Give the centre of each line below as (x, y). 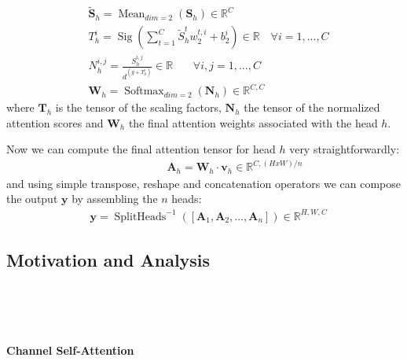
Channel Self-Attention (70, 350)
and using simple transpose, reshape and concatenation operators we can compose (203, 183)
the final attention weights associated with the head (253, 122)
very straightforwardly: (345, 149)
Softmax (144, 92)
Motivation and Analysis (108, 259)
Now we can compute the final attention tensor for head (141, 149)
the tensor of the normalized (312, 107)
